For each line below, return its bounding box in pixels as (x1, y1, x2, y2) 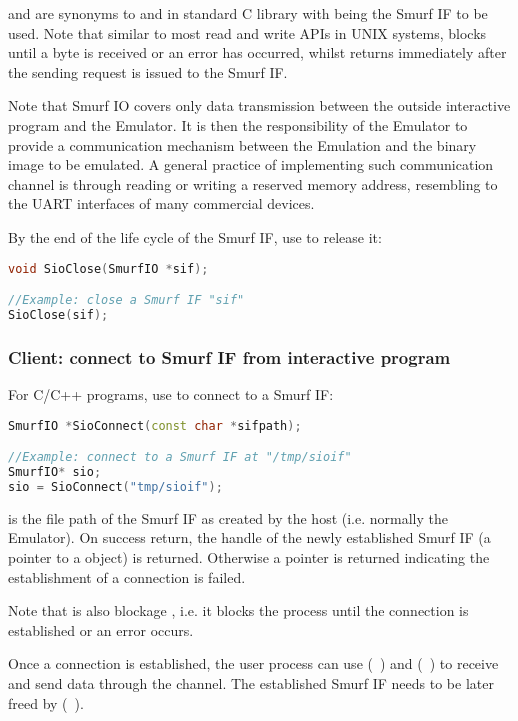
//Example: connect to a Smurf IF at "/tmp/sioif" (8, 450, 352, 465)
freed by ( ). (8, 692, 84, 713)
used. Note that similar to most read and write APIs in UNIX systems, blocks (8, 22, 487, 43)
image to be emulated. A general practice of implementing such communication (8, 154, 494, 175)
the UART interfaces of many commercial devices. (8, 193, 315, 214)
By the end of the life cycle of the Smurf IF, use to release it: (8, 226, 382, 247)
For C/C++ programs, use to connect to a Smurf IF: (8, 384, 334, 405)
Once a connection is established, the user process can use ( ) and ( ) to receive (8, 653, 499, 674)
